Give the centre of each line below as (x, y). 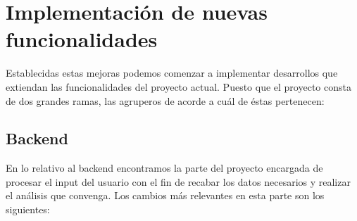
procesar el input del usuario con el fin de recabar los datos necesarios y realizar (178, 181)
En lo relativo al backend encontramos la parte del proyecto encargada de (164, 168)
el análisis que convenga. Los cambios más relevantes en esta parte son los (165, 195)
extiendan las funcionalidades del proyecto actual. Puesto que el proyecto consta (178, 86)
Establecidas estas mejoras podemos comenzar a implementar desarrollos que (172, 73)
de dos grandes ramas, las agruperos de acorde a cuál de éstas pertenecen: (165, 100)
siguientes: (28, 209)
